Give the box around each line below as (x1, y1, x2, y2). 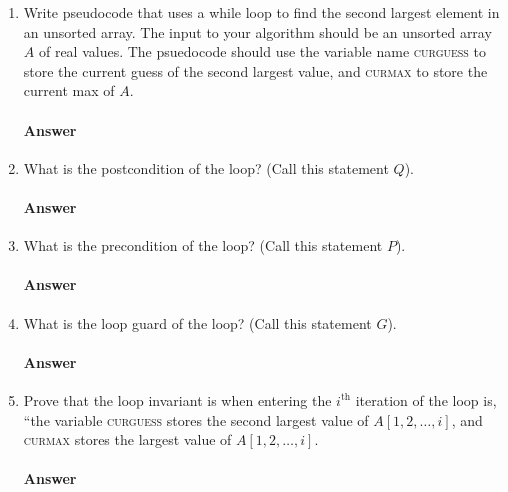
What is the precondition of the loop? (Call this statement (23, 235, 383, 256)
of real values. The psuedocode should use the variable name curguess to (38, 41, 487, 62)
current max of (23, 80, 115, 101)
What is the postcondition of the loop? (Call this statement (23, 157, 389, 178)
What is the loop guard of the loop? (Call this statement (23, 312, 372, 333)
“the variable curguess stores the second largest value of (23, 409, 369, 430)
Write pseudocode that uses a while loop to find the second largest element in (23, 2, 500, 22)
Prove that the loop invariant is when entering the (23, 389, 332, 410)
